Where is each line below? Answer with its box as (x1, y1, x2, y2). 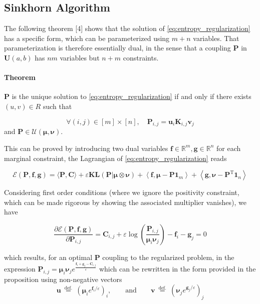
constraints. (123, 52, 159, 62)
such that (43, 100, 72, 111)
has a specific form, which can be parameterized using (4, 32, 170, 43)
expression (4, 263, 36, 273)
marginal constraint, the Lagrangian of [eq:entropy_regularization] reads (4, 152, 227, 163)
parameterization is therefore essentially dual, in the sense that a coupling (4, 42, 231, 53)
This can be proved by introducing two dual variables (4, 142, 168, 153)
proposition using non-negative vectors (4, 273, 122, 284)
